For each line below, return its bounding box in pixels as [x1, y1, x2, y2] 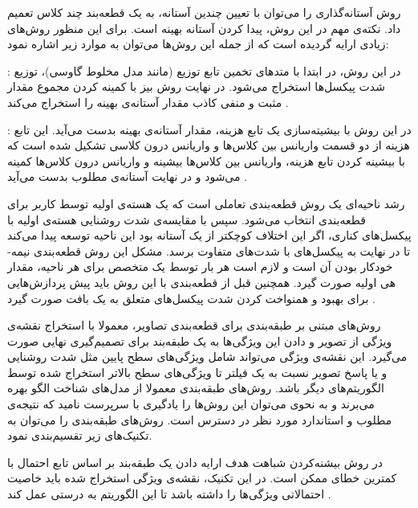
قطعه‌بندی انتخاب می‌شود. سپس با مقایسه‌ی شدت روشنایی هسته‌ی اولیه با [7, 211, 366, 227]
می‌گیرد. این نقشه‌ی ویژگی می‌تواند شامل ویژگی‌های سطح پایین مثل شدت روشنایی [7, 348, 408, 365]
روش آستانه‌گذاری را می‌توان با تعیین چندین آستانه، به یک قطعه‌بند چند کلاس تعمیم [7, 4, 401, 20]
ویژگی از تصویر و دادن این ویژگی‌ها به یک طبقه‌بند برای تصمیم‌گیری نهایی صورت [7, 332, 392, 349]
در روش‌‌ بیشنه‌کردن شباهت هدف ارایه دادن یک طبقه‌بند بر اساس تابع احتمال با [7, 453, 384, 470]
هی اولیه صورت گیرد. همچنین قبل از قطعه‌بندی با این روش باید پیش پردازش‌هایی [7, 273, 396, 290]
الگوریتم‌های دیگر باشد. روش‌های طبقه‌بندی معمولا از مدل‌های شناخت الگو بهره [7, 379, 384, 396]
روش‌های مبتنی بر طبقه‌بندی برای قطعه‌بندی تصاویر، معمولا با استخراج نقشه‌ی [7, 317, 381, 334]
